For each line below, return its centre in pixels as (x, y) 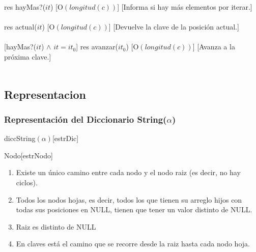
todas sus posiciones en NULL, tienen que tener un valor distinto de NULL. (134, 209)
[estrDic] (65, 138)
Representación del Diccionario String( (86, 119)
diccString (20, 138)
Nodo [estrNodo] (29, 155)
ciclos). (27, 182)
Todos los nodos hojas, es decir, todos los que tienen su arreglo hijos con (129, 199)
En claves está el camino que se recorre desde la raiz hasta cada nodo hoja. (133, 244)
